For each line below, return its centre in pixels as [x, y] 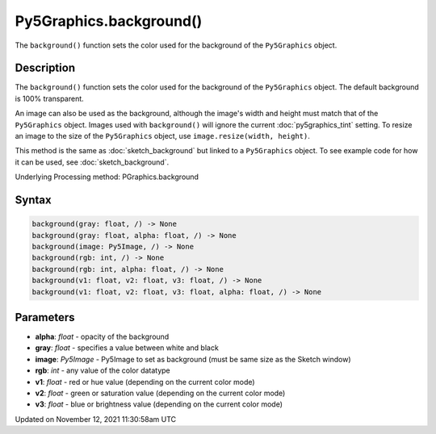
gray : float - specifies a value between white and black [127, 348]
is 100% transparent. [49, 98]
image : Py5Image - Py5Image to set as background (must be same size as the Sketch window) [193, 359]
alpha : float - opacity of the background [102, 337]
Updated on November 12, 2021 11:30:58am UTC [96, 419]
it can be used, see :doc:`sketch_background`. [92, 162]
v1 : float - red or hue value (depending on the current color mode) [145, 382]
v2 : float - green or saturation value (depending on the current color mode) [160, 393]
